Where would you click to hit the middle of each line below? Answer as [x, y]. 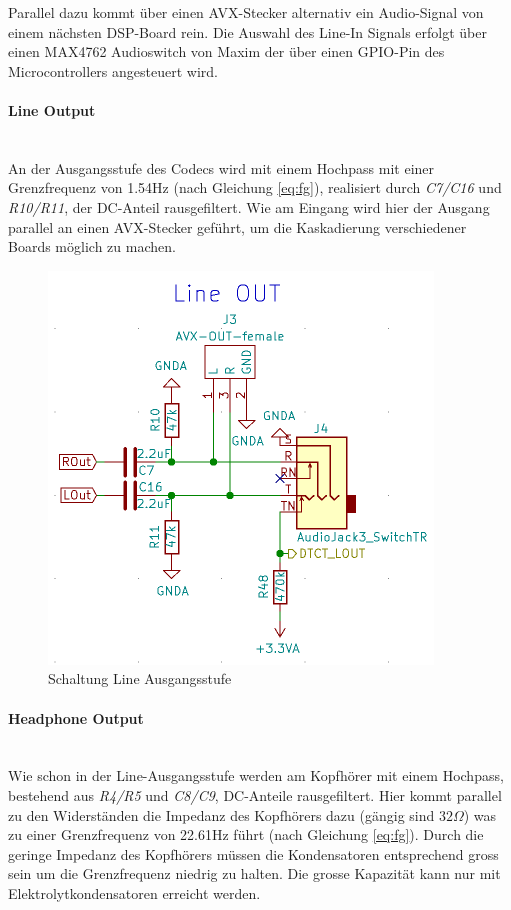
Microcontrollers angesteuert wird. [113, 70]
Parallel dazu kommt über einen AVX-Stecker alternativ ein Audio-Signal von [246, 12]
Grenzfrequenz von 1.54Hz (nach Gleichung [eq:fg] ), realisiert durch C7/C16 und [255, 187]
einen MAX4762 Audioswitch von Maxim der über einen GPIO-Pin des [226, 51]
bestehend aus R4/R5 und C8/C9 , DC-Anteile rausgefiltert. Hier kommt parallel [255, 794]
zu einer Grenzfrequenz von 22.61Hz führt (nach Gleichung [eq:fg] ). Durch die [246, 834]
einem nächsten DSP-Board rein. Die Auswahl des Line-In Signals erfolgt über [247, 31]
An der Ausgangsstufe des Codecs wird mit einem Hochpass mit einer [221, 167]
